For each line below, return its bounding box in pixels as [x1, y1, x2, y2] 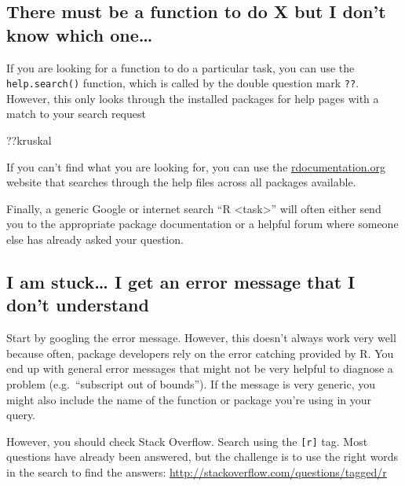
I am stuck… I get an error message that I [6, 269, 356, 293]
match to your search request [6, 105, 146, 122]
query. [6, 407, 36, 423]
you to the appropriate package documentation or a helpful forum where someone [6, 215, 399, 232]
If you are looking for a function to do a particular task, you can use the [6, 59, 355, 75]
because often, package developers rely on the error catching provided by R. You [6, 344, 394, 361]
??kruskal [6, 132, 52, 149]
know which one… [6, 22, 153, 46]
